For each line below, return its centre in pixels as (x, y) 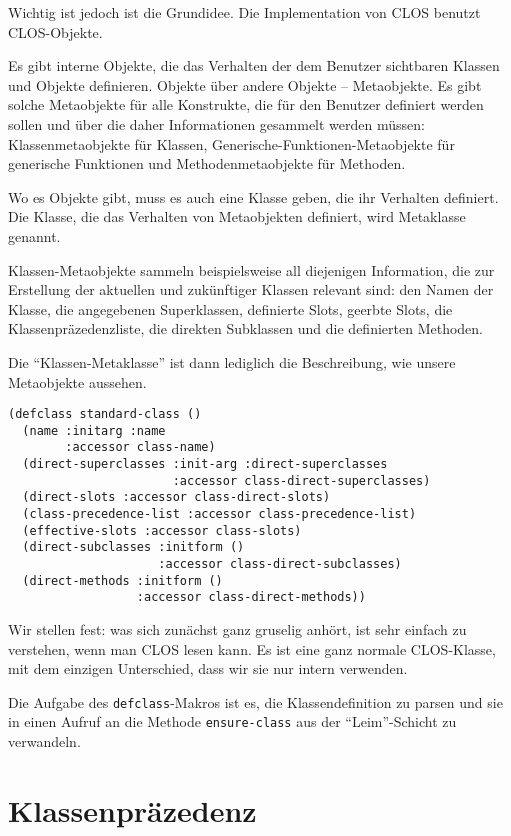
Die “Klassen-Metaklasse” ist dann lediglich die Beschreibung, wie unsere (232, 361)
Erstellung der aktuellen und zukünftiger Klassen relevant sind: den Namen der (251, 289)
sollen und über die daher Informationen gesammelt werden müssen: (216, 123)
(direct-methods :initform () (122, 580)
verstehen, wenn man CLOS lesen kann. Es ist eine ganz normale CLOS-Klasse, (252, 648)
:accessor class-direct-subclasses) (280, 564)
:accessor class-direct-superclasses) (301, 480)
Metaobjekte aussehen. (77, 381)
